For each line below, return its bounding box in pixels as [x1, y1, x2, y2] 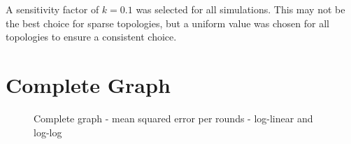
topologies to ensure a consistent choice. [6, 29, 177, 44]
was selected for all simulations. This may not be [136, 2, 345, 16]
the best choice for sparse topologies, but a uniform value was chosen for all [6, 15, 329, 30]
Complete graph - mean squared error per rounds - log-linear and [34, 110, 313, 125]
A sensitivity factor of [6, 2, 99, 16]
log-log [34, 124, 62, 139]
